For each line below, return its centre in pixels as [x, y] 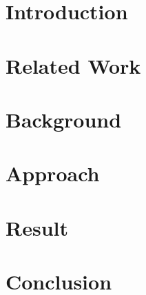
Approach [53, 173]
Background [64, 119]
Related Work [73, 65]
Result [37, 227]
